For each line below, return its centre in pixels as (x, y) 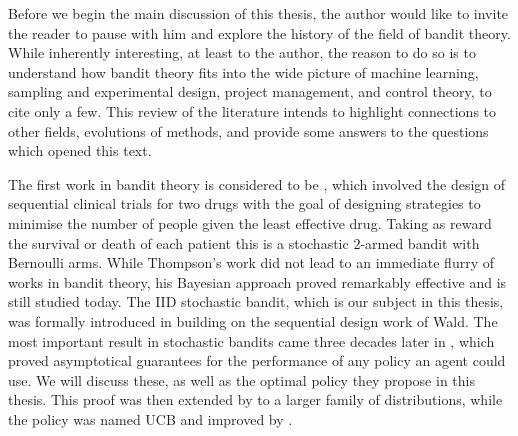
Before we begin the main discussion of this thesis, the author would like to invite (258, 13)
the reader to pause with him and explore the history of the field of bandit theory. (259, 32)
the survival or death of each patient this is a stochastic (178, 242)
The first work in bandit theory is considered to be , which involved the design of (257, 183)
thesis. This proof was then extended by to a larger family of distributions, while (255, 399)
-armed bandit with (420, 242)
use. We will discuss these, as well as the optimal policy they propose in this (241, 379)
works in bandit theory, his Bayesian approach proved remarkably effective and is (257, 281)
